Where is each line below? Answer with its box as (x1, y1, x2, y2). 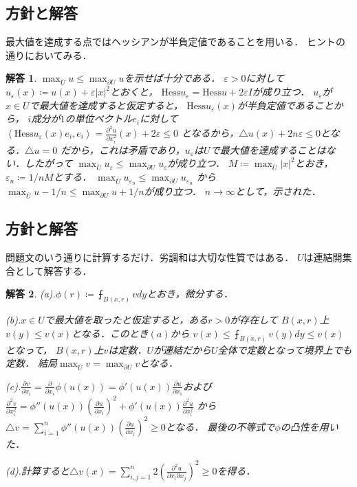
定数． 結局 (6, 356, 58, 370)
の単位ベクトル (65, 111, 133, 126)
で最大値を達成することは (210, 142, 326, 157)
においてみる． (24, 47, 92, 62)
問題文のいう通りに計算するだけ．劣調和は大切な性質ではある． (6, 250, 294, 264)
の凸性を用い (280, 419, 338, 433)
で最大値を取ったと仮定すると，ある (44, 313, 208, 327)
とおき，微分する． (147, 286, 233, 301)
